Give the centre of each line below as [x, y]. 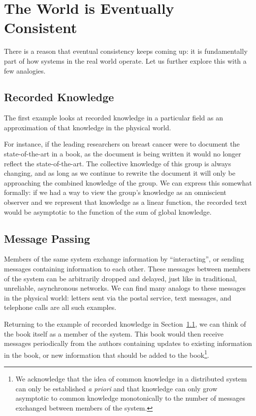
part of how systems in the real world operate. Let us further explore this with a [125, 60]
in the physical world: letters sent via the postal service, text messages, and [118, 297]
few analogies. [25, 70]
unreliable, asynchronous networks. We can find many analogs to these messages [125, 288]
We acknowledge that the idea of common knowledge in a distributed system [131, 379]
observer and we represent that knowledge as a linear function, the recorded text [126, 202]
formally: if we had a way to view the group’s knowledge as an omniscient [115, 192]
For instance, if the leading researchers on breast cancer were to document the [122, 144]
